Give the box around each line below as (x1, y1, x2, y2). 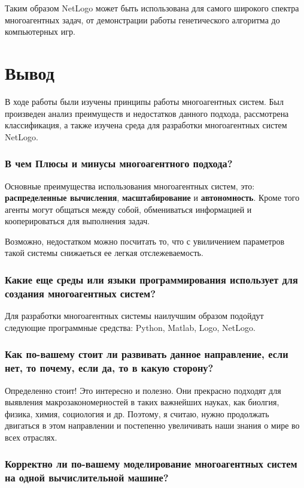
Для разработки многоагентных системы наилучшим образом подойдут (5, 309, 264, 322)
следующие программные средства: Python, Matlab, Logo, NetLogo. (5, 321, 256, 333)
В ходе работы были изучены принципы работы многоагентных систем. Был (5, 95, 284, 107)
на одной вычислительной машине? (5, 470, 169, 485)
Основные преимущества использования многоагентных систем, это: (5, 179, 255, 192)
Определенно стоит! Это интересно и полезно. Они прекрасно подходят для (5, 384, 281, 396)
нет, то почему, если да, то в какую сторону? (5, 360, 214, 375)
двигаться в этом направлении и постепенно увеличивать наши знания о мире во (5, 419, 300, 432)
